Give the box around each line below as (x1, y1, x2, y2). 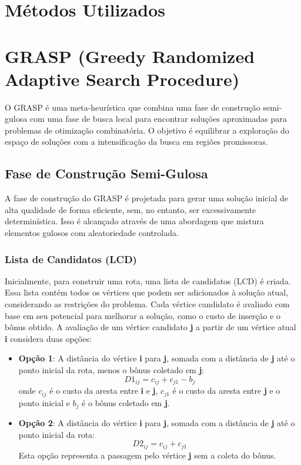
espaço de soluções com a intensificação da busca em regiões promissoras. (5, 135, 268, 148)
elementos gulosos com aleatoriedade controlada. (5, 227, 179, 239)
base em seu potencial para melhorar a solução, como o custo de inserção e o (5, 309, 281, 321)
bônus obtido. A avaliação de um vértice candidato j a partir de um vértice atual (5, 321, 296, 333)
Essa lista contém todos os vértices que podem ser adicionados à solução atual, (5, 286, 288, 298)
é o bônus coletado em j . (82, 396, 170, 408)
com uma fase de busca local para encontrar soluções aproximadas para (29, 112, 287, 125)
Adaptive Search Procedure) (5, 67, 240, 91)
